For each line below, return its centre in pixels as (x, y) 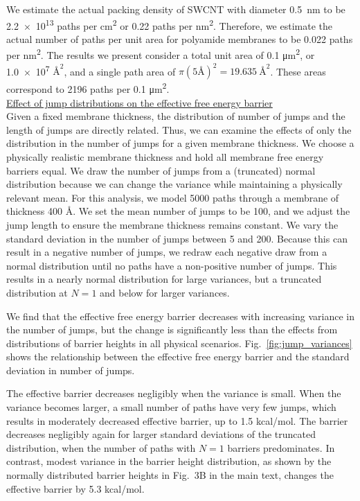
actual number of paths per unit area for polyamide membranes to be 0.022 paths (180, 38)
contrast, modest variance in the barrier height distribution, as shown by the (169, 461)
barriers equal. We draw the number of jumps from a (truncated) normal (161, 170)
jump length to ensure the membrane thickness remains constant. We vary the (172, 224)
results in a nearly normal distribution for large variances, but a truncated (164, 279)
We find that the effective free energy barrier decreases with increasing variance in (180, 316)
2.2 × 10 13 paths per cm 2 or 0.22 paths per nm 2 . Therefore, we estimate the (169, 24)
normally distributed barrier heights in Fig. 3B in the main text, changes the (170, 475)
